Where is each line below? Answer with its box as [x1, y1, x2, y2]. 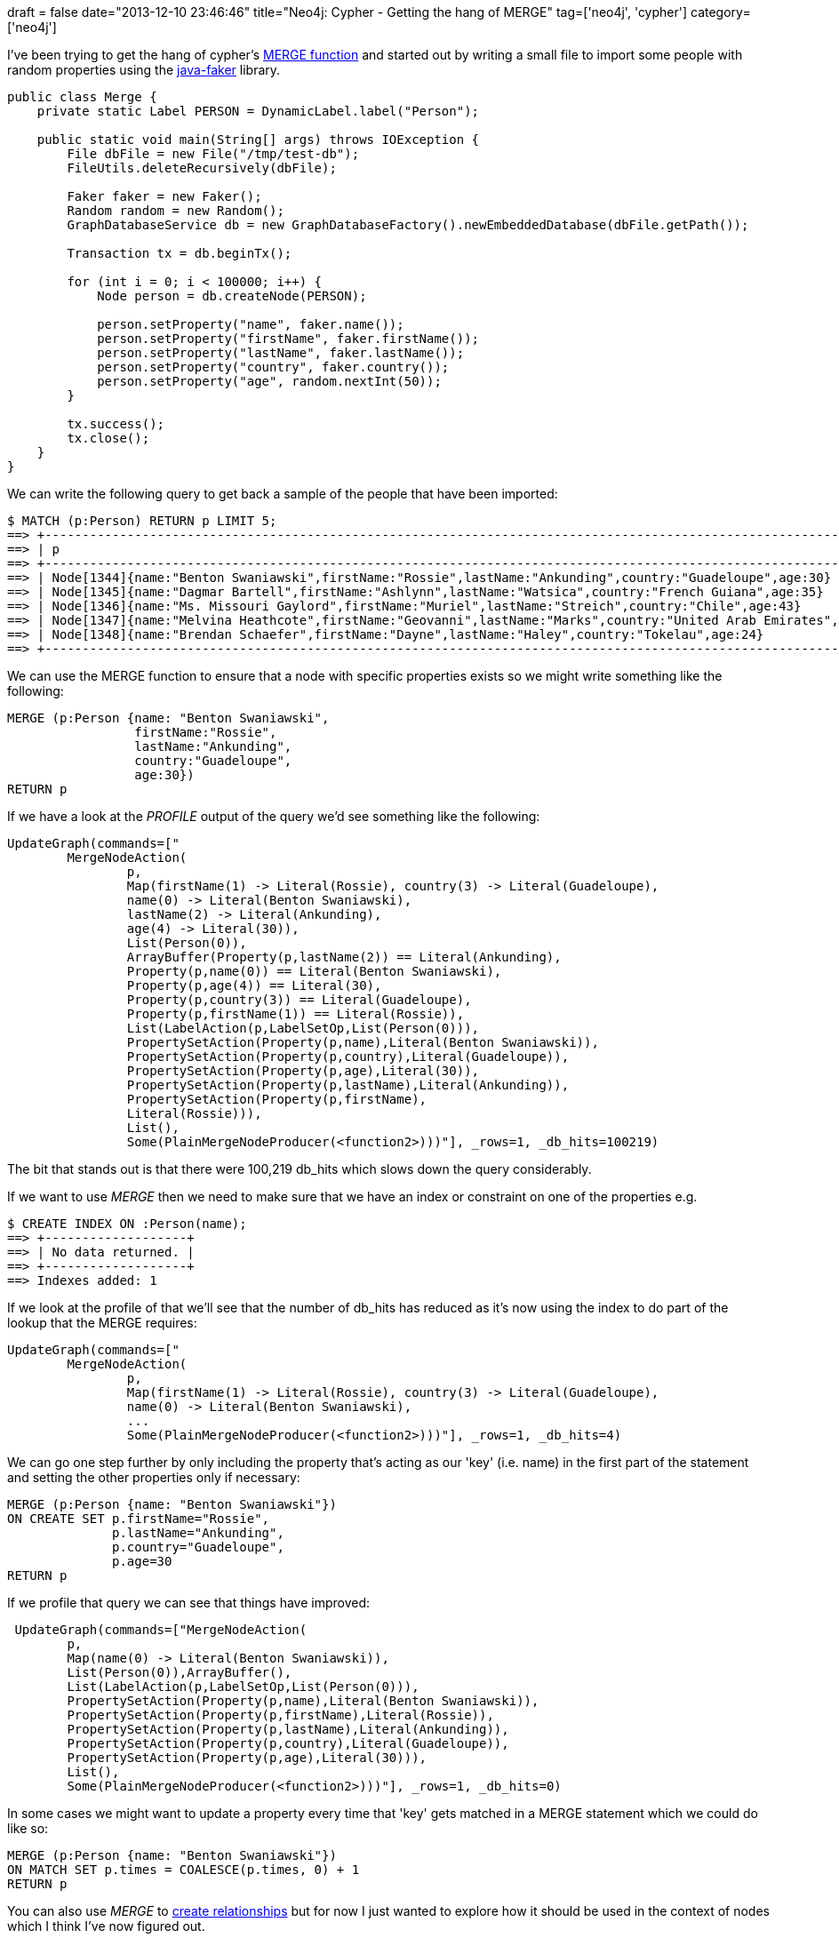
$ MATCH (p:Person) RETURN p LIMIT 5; [7, 514, 277, 528]
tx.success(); [67, 417, 165, 431]
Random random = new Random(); [67, 203, 284, 218]
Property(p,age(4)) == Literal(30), [126, 978, 382, 993]
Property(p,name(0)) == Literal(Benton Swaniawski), [126, 964, 502, 978]
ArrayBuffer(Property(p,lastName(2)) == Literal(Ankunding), [126, 950, 562, 964]
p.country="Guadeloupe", [112, 1540, 284, 1554]
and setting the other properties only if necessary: [7, 1470, 300, 1485]
